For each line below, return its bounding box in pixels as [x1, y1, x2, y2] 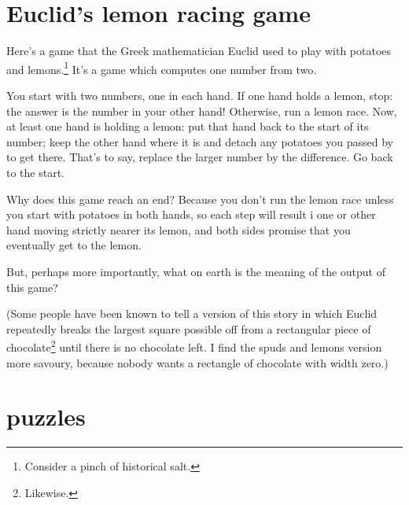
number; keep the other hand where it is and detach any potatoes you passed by [6, 133, 393, 149]
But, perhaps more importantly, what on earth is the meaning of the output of [6, 263, 385, 279]
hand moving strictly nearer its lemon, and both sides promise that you [6, 221, 351, 238]
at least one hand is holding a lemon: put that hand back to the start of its [6, 118, 369, 135]
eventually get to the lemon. [6, 237, 142, 253]
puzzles [6, 400, 86, 433]
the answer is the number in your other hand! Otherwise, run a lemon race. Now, [6, 102, 397, 119]
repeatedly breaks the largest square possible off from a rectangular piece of [6, 320, 371, 337]
